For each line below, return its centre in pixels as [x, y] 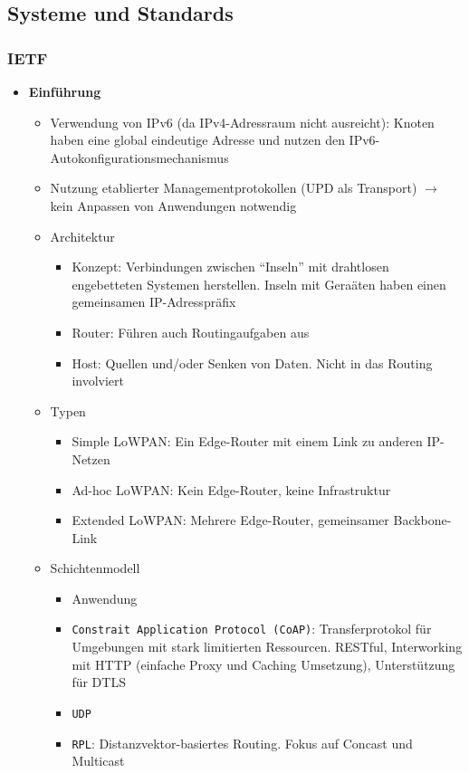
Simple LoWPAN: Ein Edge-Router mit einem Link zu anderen [247, 441]
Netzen [91, 458]
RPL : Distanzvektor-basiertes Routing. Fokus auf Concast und [242, 743]
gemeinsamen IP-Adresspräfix [154, 302]
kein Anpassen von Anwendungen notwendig [173, 205]
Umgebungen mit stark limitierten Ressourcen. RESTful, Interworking [267, 647]
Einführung [65, 91]
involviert [98, 381]
